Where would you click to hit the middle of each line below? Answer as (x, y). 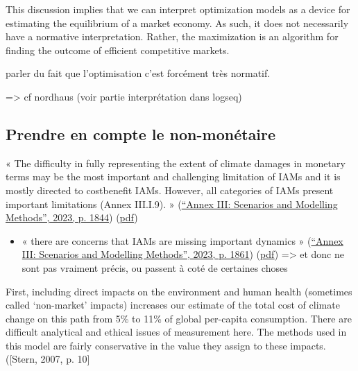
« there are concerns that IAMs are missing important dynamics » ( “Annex (182, 240)
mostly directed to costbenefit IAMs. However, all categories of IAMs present (170, 190)
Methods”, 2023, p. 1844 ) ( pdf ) (72, 217)
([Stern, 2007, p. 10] (48, 359)
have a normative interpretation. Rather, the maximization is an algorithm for (172, 36)
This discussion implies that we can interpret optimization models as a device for (178, 9)
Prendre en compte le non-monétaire (141, 133)
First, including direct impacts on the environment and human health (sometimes (179, 291)
